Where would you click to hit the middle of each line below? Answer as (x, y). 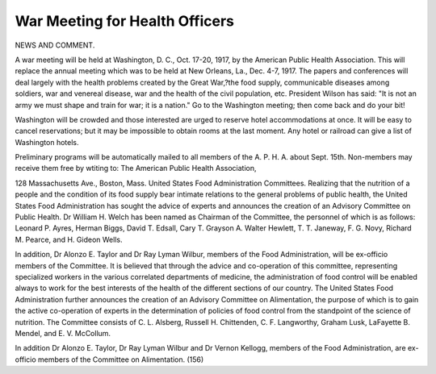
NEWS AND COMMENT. (55, 45)
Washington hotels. (47, 142)
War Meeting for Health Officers (124, 21)
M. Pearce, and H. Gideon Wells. (69, 239)
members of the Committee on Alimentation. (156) (121, 359)
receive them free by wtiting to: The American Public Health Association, (136, 168)
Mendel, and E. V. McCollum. (63, 333)
